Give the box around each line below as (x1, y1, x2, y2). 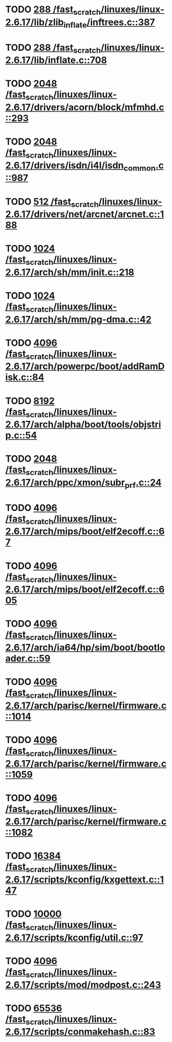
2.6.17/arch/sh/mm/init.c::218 (5, 266, 135, 278)
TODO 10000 (5, 908, 62, 920)
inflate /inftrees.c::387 (63, 16, 155, 30)
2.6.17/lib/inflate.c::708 (5, 54, 107, 66)
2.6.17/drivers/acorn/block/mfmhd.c (5, 101, 165, 113)
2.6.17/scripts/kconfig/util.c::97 (5, 932, 143, 943)
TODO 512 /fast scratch (5, 196, 99, 209)
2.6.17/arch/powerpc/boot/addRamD (5, 361, 165, 372)
